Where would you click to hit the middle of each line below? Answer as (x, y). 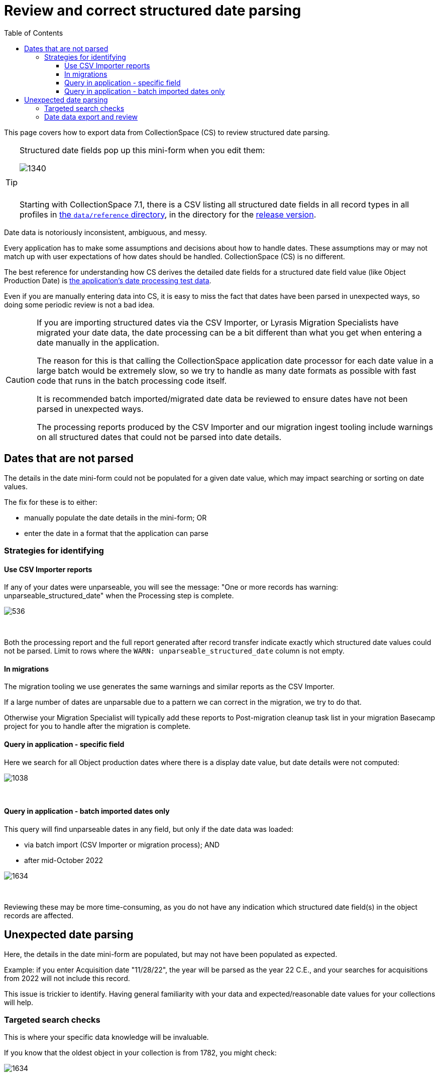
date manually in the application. (98, 342)
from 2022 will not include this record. (67, 978)
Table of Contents (34, 33)
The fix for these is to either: (51, 502)
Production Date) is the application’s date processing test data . (108, 280)
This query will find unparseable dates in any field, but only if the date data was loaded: (149, 829)
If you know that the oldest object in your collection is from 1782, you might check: (140, 1053)
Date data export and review (91, 117)
